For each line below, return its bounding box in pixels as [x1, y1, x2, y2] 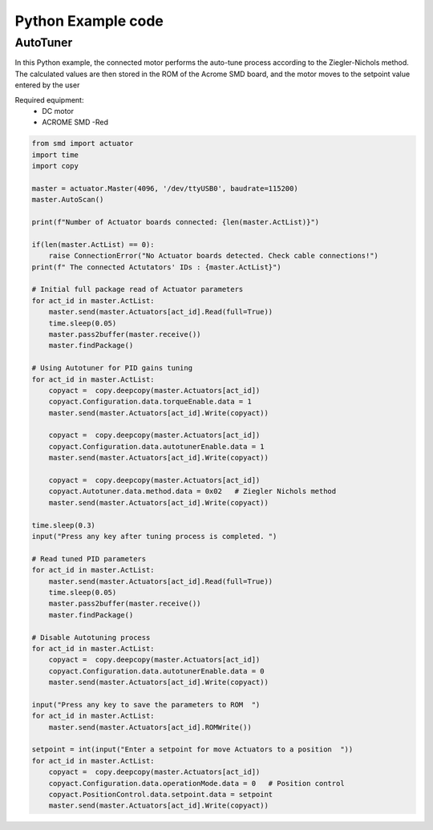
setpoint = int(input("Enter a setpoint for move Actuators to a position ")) [31, 745, 354, 754]
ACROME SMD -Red [42, 117, 108, 128]
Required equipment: [14, 95, 84, 104]
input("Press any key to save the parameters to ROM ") [31, 700, 261, 709]
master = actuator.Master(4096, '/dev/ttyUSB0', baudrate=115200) [31, 184, 298, 192]
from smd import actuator [31, 139, 134, 148]
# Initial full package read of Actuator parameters [31, 285, 244, 294]
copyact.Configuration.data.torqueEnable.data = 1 [48, 397, 252, 407]
